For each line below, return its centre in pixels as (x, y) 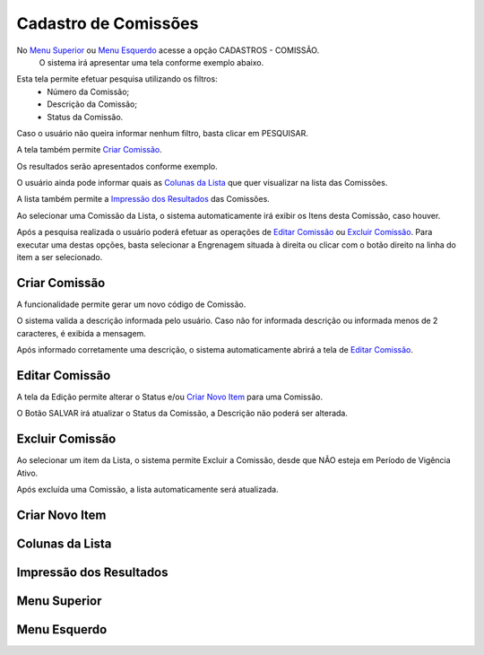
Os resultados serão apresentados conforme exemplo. (117, 166)
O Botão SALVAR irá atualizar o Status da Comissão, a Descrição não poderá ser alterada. (182, 414)
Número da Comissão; (88, 92)
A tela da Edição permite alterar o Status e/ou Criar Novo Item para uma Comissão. (169, 397)
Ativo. (27, 473)
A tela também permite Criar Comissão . (89, 150)
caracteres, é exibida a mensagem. (82, 333)
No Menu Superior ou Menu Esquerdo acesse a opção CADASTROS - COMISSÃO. (168, 50)
